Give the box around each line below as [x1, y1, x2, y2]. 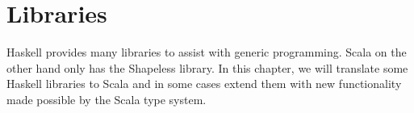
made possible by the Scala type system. [6, 90, 207, 107]
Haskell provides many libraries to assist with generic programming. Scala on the [6, 44, 407, 61]
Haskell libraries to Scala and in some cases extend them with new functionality [6, 75, 402, 92]
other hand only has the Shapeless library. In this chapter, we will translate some [6, 59, 408, 76]
